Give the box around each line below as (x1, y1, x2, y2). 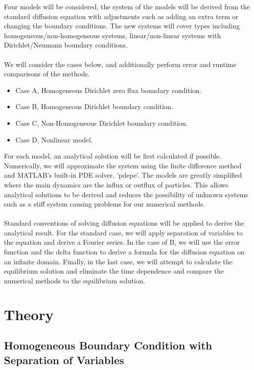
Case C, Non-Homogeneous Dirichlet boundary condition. (15, 117, 188, 128)
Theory (4, 304, 54, 324)
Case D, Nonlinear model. (15, 134, 93, 144)
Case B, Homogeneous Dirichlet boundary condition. (15, 101, 173, 112)
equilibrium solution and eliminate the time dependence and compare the (4, 266, 224, 276)
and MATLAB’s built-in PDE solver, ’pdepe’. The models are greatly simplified (4, 170, 242, 180)
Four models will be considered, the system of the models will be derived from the (4, 1, 250, 11)
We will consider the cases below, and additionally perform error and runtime (4, 59, 236, 69)
